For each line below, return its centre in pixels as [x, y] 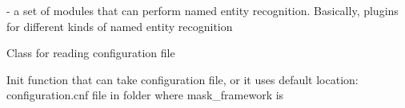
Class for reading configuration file [91, 53]
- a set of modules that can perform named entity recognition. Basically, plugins [202, 10]
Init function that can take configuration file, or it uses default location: [182, 79]
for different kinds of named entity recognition [120, 26]
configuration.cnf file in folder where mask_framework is [145, 95]
